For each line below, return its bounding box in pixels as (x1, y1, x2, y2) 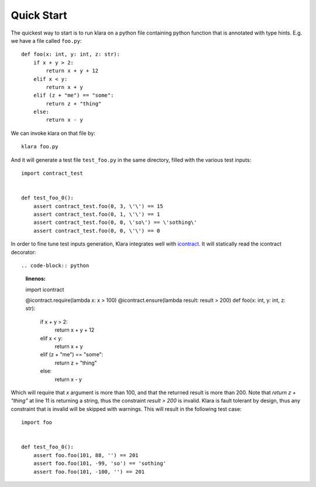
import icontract (25, 286, 64, 293)
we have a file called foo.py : (11, 37, 82, 44)
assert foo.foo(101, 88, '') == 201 (33, 452, 139, 458)
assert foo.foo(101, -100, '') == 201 (33, 468, 145, 475)
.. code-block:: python (21, 262, 90, 269)
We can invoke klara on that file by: (11, 130, 96, 137)
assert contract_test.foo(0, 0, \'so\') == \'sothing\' (33, 219, 197, 226)
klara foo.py (21, 144, 59, 150)
